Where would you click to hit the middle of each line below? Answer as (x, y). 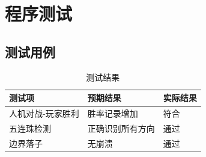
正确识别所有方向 (121, 128)
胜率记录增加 (113, 113)
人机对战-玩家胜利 (44, 113)
